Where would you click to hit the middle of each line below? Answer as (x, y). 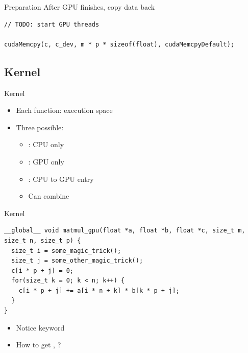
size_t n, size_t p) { (43, 240)
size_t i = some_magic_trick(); (66, 251)
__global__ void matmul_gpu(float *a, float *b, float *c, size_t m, (125, 231)
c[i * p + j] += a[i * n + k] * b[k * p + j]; (99, 290)
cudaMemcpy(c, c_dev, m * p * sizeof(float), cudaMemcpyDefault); (119, 44)
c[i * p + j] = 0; (43, 270)
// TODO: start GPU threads (52, 24)
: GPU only (46, 161)
